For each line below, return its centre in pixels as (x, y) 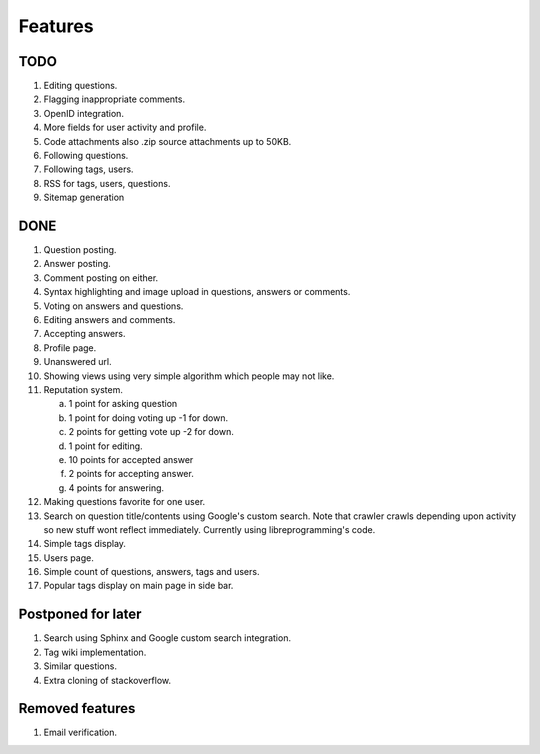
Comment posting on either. (101, 277)
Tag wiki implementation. (95, 652)
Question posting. (80, 250)
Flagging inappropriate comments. (114, 99)
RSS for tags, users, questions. (107, 183)
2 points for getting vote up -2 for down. (151, 432)
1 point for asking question (123, 404)
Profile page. (70, 347)
